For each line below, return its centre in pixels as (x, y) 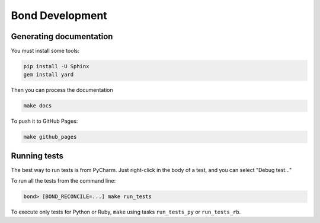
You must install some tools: (45, 51)
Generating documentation (62, 36)
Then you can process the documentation (62, 90)
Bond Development (59, 15)
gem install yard (49, 75)
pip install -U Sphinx (56, 66)
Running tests (37, 156)
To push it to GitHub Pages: (44, 121)
